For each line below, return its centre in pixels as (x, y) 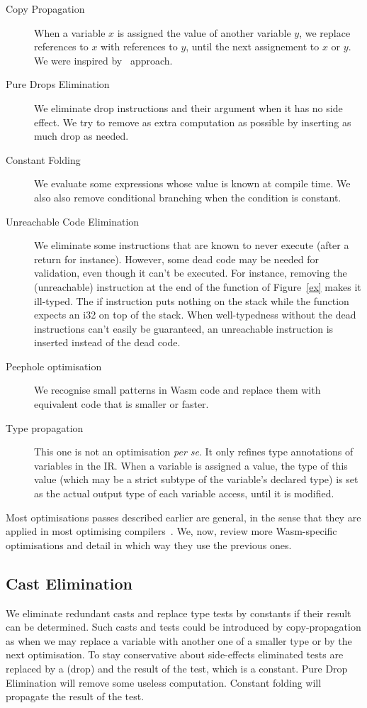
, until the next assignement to (253, 46)
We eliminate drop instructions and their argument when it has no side (188, 107)
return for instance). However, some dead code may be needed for (177, 259)
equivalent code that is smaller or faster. (122, 404)
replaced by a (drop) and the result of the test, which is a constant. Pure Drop (177, 668)
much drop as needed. (81, 136)
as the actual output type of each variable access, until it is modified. (184, 493)
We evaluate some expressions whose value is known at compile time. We (192, 183)
